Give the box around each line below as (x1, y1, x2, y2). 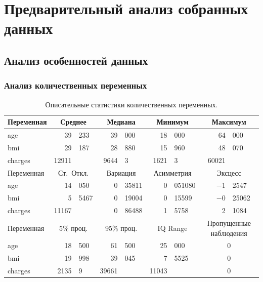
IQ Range (157, 222, 188, 233)
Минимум (156, 116, 189, 127)
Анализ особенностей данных (4, 52, 148, 68)
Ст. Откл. (58, 167, 89, 178)
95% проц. (105, 222, 138, 233)
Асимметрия (153, 167, 192, 178)
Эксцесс (216, 167, 241, 178)
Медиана (107, 116, 136, 127)
